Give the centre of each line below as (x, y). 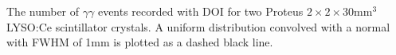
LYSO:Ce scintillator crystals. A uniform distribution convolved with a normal (198, 26)
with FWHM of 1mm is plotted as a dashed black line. (140, 42)
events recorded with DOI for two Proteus (200, 11)
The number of (43, 11)
